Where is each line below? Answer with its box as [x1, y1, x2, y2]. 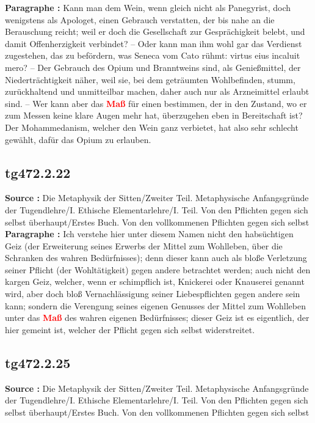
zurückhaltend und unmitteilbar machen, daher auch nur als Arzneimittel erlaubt [5, 85, 310, 98]
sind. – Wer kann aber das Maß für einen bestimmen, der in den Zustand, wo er [5, 97, 307, 109]
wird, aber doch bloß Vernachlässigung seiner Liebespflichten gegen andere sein [5, 287, 300, 300]
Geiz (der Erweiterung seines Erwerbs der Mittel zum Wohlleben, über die [5, 239, 283, 252]
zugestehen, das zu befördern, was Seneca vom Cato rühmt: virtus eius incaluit [5, 49, 300, 62]
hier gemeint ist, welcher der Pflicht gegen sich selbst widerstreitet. [5, 323, 255, 336]
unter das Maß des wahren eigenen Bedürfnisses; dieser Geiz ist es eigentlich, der [5, 311, 310, 324]
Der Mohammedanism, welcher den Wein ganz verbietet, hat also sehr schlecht [5, 120, 299, 133]
